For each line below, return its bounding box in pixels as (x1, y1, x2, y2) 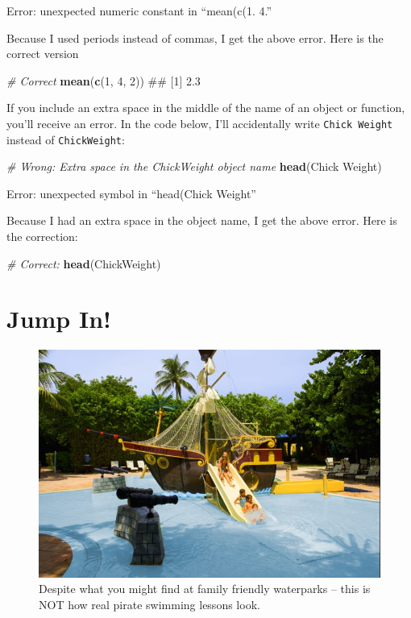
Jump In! (6, 302, 111, 335)
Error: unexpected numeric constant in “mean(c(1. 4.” (6, 2, 272, 19)
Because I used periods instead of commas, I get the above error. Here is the (6, 29, 384, 46)
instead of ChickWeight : (6, 131, 125, 147)
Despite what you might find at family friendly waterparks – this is (39, 580, 371, 597)
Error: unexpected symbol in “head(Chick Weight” (6, 185, 256, 201)
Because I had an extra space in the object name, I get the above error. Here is (6, 212, 397, 229)
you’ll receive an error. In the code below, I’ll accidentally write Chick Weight (6, 114, 393, 131)
